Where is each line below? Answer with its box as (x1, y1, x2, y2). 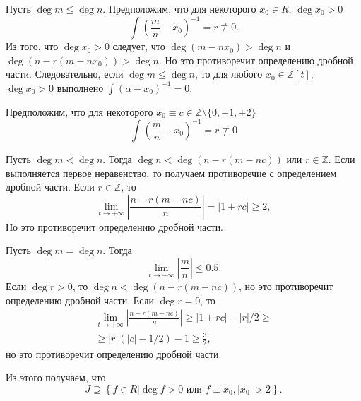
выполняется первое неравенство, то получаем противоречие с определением (6, 165, 337, 180)
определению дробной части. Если (6, 292, 154, 307)
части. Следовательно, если (6, 66, 124, 81)
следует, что (112, 39, 165, 54)
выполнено (57, 80, 104, 95)
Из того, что (6, 39, 59, 54)
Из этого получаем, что (6, 370, 106, 385)
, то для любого (194, 66, 263, 81)
